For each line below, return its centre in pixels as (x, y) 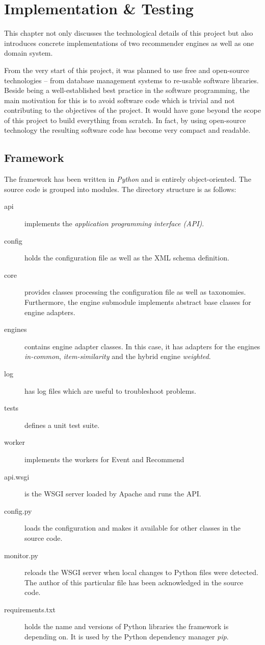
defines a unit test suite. (62, 425)
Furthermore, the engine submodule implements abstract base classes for (138, 302)
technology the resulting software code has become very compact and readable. (127, 130)
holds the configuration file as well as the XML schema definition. (127, 258)
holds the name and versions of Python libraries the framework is (127, 626)
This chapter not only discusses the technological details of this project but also (129, 33)
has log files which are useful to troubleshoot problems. (110, 390)
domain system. (29, 53)
